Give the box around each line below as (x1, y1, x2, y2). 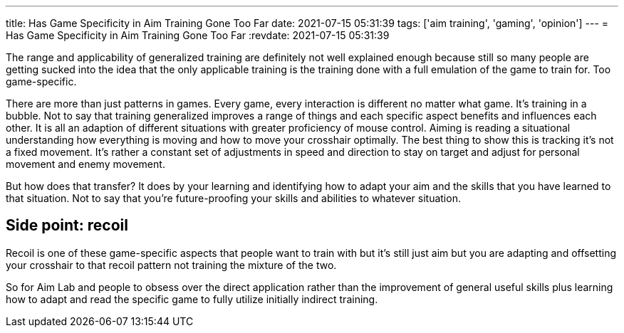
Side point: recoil (6, 216, 128, 235)
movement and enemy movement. (6, 158, 165, 170)
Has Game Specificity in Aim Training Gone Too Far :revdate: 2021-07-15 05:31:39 (6, 29, 390, 41)
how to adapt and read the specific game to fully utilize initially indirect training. (6, 292, 378, 305)
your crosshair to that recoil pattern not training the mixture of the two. (6, 258, 337, 271)
